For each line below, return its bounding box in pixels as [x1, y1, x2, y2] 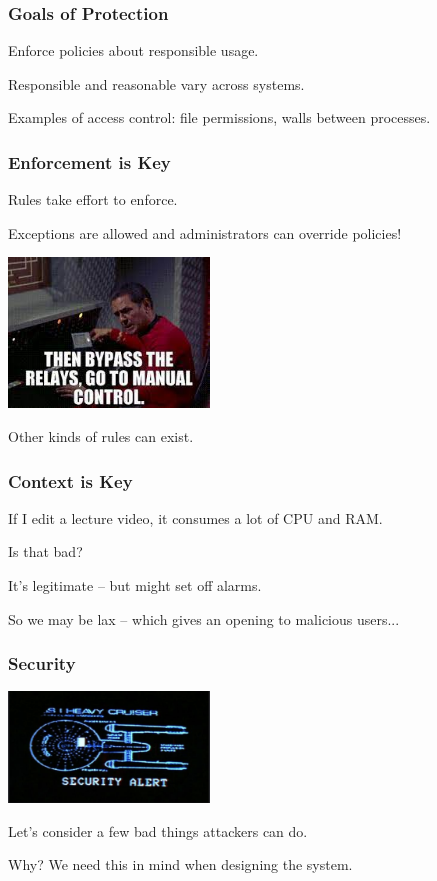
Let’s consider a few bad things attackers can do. [8, 820, 308, 841]
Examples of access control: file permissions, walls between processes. [8, 107, 431, 128]
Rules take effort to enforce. [8, 189, 178, 210]
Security [8, 651, 76, 676]
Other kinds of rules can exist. [8, 426, 194, 446]
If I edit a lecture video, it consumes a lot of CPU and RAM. [8, 507, 383, 528]
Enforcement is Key [8, 149, 171, 174]
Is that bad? [8, 541, 83, 562]
